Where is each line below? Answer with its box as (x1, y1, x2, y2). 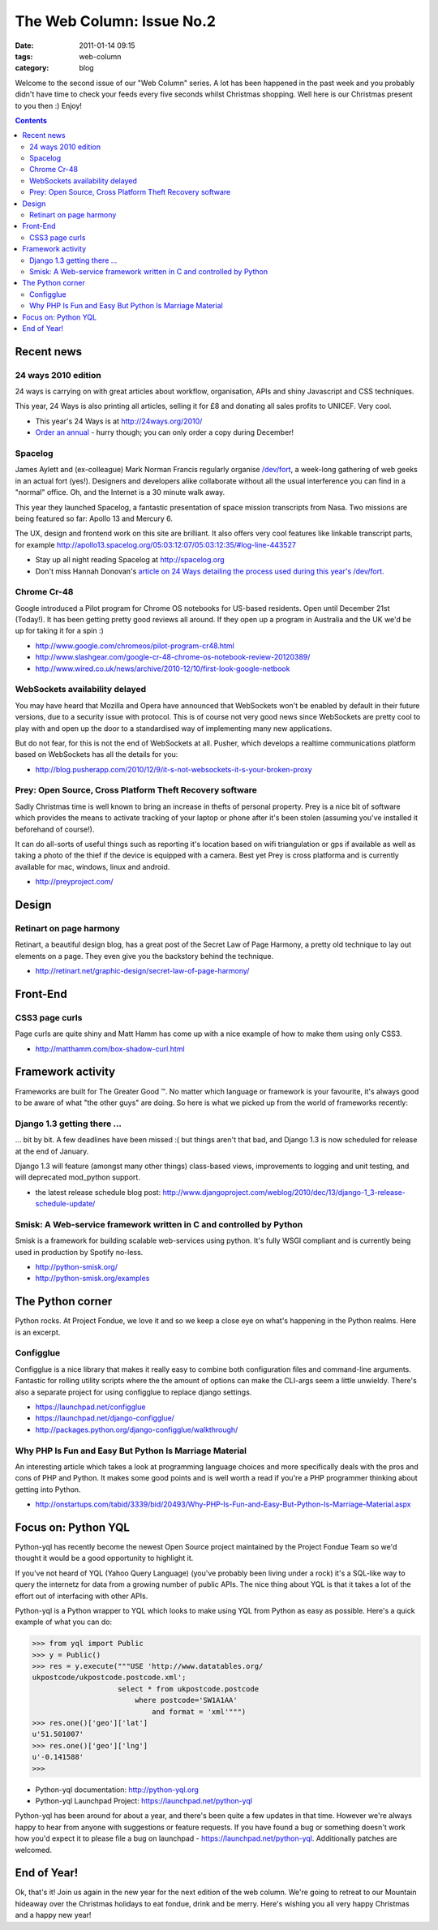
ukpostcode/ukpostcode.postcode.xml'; (32, 1673, 187, 1683)
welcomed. (15, 1845, 53, 1855)
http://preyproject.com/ (35, 877, 114, 887)
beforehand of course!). (15, 824, 95, 834)
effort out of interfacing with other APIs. (15, 1591, 148, 1601)
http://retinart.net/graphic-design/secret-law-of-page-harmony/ (35, 966, 250, 976)
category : (15, 63, 49, 73)
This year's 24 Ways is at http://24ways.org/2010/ (35, 416, 203, 426)
